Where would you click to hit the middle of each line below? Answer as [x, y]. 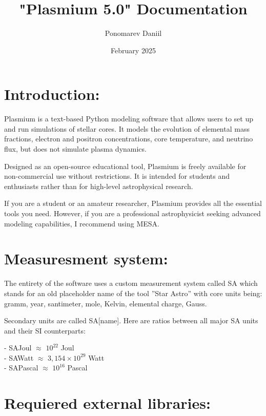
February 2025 [133, 50]
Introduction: [52, 94]
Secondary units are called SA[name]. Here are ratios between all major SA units [131, 320]
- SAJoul [18, 348]
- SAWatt [19, 357]
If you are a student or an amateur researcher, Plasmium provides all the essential [133, 203]
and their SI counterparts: [45, 330]
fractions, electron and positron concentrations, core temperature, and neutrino [129, 139]
